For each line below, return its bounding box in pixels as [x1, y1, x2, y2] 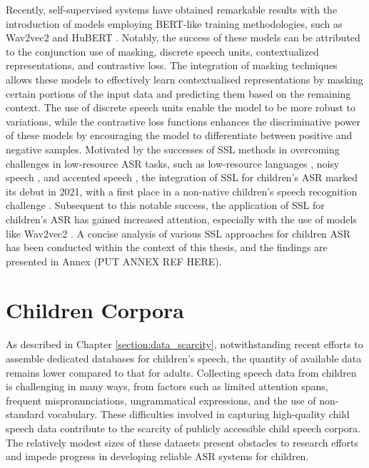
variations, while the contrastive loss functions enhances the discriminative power [6, 113, 360, 128]
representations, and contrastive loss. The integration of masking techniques [6, 58, 338, 73]
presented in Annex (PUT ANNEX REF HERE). [6, 253, 222, 268]
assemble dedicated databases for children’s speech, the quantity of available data [6, 351, 362, 365]
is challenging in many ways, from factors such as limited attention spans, [6, 379, 328, 394]
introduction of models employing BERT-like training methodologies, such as [6, 16, 343, 31]
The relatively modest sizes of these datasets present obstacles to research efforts [6, 434, 359, 449]
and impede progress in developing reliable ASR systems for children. [6, 449, 309, 464]
